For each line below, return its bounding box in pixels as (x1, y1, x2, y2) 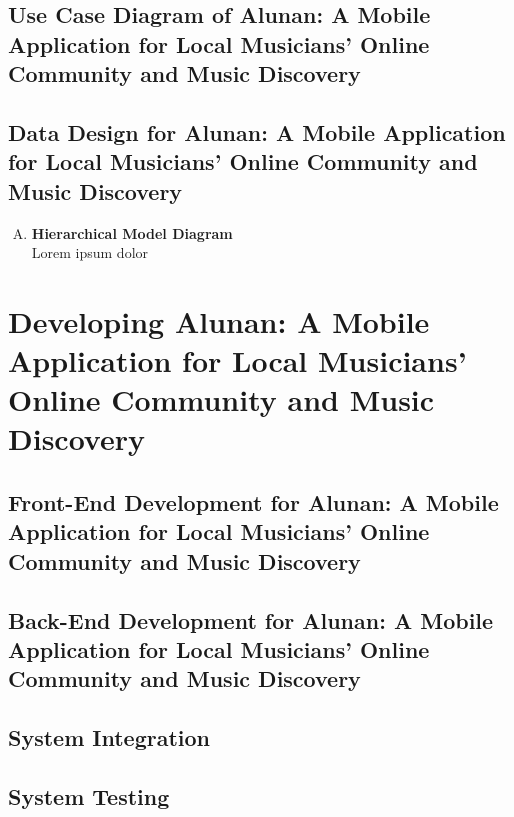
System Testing (8, 780, 170, 811)
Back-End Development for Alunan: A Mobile (8, 604, 494, 635)
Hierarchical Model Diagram (31, 222, 233, 243)
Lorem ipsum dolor (31, 242, 149, 263)
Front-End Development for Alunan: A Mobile (8, 487, 499, 518)
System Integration (8, 722, 211, 753)
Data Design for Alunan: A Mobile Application (8, 116, 506, 147)
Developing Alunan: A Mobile (8, 300, 430, 341)
